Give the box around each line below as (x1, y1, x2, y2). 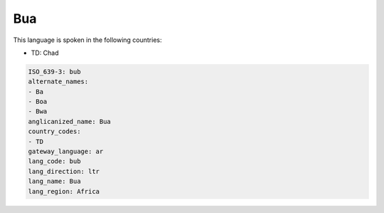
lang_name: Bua (28, 177, 81, 185)
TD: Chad (31, 48, 60, 57)
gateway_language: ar (28, 147, 104, 156)
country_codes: (28, 128, 81, 135)
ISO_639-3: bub (28, 68, 81, 76)
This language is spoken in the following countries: (13, 36, 162, 44)
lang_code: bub (28, 157, 81, 165)
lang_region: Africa (28, 187, 100, 195)
